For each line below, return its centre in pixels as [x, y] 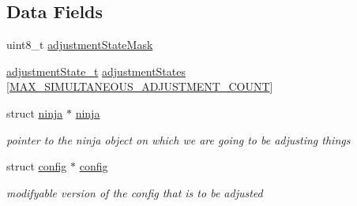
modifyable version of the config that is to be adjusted [135, 192]
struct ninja [35, 112]
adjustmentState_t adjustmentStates [96, 71]
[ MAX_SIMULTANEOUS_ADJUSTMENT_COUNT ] [140, 86]
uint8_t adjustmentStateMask [80, 45]
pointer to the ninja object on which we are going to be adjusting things [178, 139]
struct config [37, 166]
